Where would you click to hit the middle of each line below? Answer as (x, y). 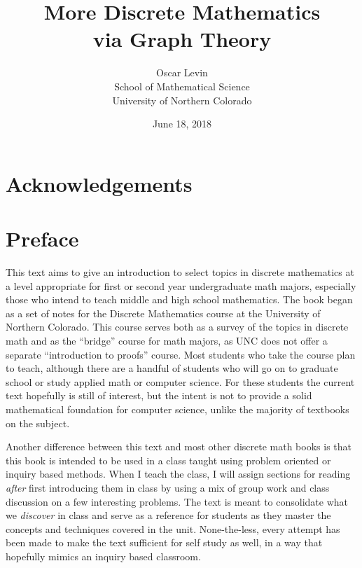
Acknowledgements (99, 183)
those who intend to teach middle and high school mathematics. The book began (179, 299)
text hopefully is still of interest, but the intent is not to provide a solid (159, 395)
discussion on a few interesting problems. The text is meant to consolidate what (177, 501)
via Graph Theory (182, 39)
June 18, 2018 (182, 124)
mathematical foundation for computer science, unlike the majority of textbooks (177, 409)
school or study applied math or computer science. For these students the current (180, 381)
